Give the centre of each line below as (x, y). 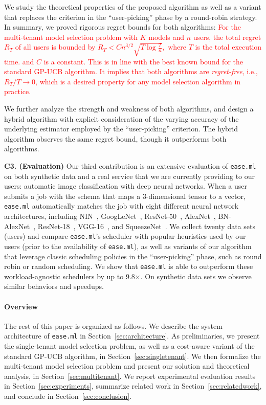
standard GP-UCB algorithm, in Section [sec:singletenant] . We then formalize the (132, 356)
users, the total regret (227, 37)
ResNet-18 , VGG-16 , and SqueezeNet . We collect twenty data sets (146, 226)
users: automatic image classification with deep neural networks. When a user (126, 186)
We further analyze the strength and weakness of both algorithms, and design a (129, 108)
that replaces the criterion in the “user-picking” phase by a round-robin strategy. (131, 17)
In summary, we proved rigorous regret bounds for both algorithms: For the (123, 27)
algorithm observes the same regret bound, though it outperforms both (115, 138)
